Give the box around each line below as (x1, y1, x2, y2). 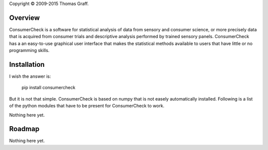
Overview (9, 13, 40, 22)
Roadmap (9, 125, 40, 133)
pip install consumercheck (21, 85, 75, 91)
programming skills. (9, 48, 50, 53)
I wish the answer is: (9, 73, 52, 79)
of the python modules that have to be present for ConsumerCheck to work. (9, 103, 165, 109)
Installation (9, 60, 45, 69)
